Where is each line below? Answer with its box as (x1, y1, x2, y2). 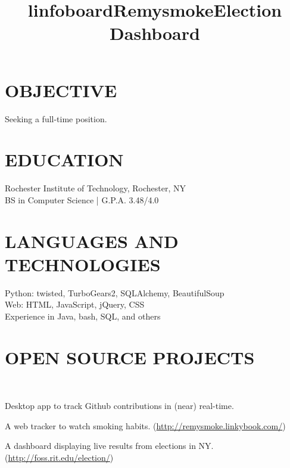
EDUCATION (5, 147, 124, 172)
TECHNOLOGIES (5, 252, 161, 276)
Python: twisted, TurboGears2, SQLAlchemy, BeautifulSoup (5, 286, 224, 299)
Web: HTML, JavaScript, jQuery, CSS (5, 298, 145, 311)
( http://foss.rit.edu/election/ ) (5, 451, 114, 463)
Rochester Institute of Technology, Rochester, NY (5, 182, 186, 194)
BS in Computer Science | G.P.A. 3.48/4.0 (5, 193, 159, 206)
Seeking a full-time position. (5, 112, 107, 125)
